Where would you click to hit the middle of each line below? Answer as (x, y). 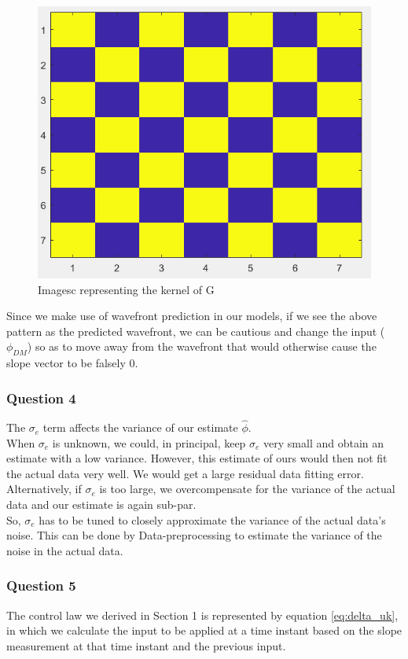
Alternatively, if (44, 489)
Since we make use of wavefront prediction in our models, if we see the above (192, 316)
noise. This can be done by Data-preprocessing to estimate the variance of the (194, 535)
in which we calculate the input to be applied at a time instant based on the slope (204, 630)
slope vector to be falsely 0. (72, 363)
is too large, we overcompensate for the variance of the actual (247, 489)
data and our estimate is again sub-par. (101, 504)
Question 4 (41, 398)
